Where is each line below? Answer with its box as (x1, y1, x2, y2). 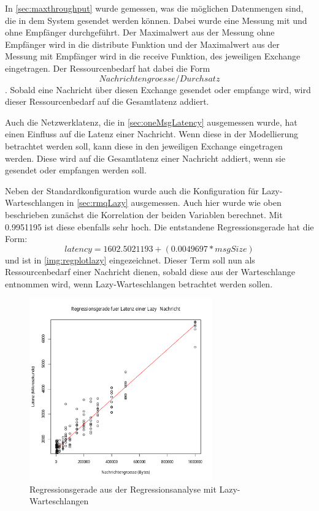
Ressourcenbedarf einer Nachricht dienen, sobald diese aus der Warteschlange (5, 265, 295, 278)
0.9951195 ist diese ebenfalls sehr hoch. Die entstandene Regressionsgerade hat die (5, 220, 314, 233)
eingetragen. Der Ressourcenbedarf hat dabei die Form (5, 61, 210, 74)
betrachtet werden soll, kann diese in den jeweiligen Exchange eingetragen (5, 139, 283, 152)
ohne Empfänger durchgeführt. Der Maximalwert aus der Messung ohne (5, 26, 275, 39)
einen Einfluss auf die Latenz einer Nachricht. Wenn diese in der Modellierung (5, 127, 298, 140)
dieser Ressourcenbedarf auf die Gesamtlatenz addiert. (5, 95, 209, 108)
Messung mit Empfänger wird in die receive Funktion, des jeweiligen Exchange (5, 50, 301, 62)
